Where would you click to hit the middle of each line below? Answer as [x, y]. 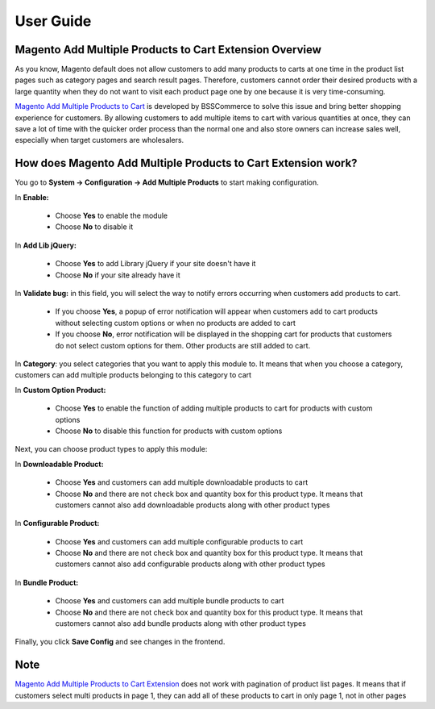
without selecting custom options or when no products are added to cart [175, 323]
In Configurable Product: [57, 523]
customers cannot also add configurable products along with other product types [190, 564]
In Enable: [32, 197]
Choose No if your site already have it [118, 275]
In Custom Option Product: [60, 390]
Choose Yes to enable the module [112, 216]
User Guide [53, 21]
